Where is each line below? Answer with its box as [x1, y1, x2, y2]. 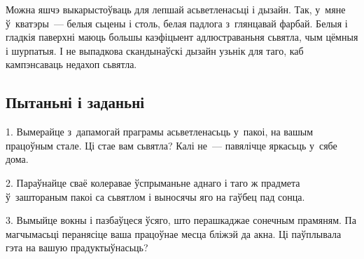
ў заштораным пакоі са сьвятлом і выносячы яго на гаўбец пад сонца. [6, 189, 305, 204]
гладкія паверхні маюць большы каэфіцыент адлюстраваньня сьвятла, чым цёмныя [6, 29, 358, 44]
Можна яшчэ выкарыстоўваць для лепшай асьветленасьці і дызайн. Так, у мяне [6, 2, 346, 16]
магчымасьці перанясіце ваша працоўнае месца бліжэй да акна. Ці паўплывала [6, 226, 342, 241]
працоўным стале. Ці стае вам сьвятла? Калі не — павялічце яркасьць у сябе [6, 138, 337, 152]
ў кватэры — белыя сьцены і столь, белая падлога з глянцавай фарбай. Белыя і [6, 15, 348, 30]
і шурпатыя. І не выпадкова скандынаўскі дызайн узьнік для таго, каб [6, 43, 304, 58]
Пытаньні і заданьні [6, 91, 145, 113]
